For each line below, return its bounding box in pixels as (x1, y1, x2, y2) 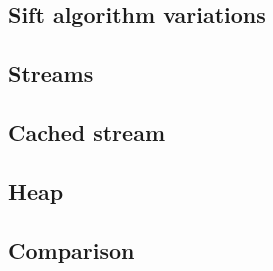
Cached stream (8, 116, 165, 147)
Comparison (8, 234, 135, 265)
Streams (8, 58, 94, 89)
